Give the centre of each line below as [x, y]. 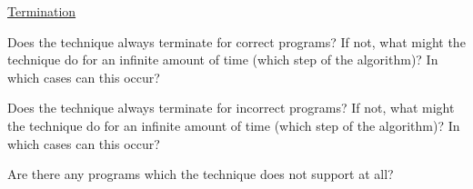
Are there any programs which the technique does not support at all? [201, 174]
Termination [42, 11]
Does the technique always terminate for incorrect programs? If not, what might [231, 108]
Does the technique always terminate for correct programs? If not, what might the [236, 41]
